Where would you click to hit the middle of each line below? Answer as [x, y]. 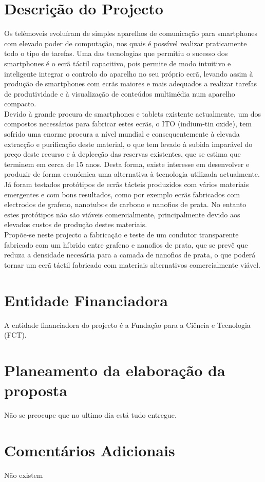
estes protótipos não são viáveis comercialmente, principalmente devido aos [122, 214]
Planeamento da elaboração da [115, 370]
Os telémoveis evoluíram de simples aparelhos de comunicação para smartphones [131, 33]
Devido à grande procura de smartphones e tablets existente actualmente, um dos [133, 113]
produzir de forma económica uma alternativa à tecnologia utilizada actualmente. [132, 174]
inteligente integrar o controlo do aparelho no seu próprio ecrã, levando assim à [129, 73]
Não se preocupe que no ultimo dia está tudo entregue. [90, 415]
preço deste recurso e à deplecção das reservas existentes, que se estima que [122, 154]
